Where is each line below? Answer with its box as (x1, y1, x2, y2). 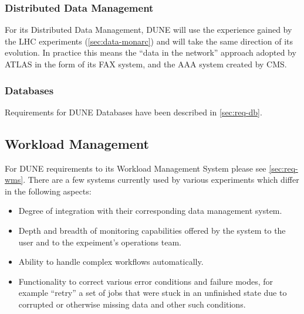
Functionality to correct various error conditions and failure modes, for (18, 275, 273, 287)
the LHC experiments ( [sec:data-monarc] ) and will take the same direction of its (5, 35, 293, 47)
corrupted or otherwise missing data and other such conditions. (18, 298, 246, 310)
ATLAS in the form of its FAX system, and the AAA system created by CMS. (5, 58, 287, 70)
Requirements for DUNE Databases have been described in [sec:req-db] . (5, 105, 262, 118)
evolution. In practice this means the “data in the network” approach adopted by (5, 46, 296, 59)
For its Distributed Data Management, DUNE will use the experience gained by (5, 23, 292, 36)
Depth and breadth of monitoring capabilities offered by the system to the (18, 224, 286, 236)
